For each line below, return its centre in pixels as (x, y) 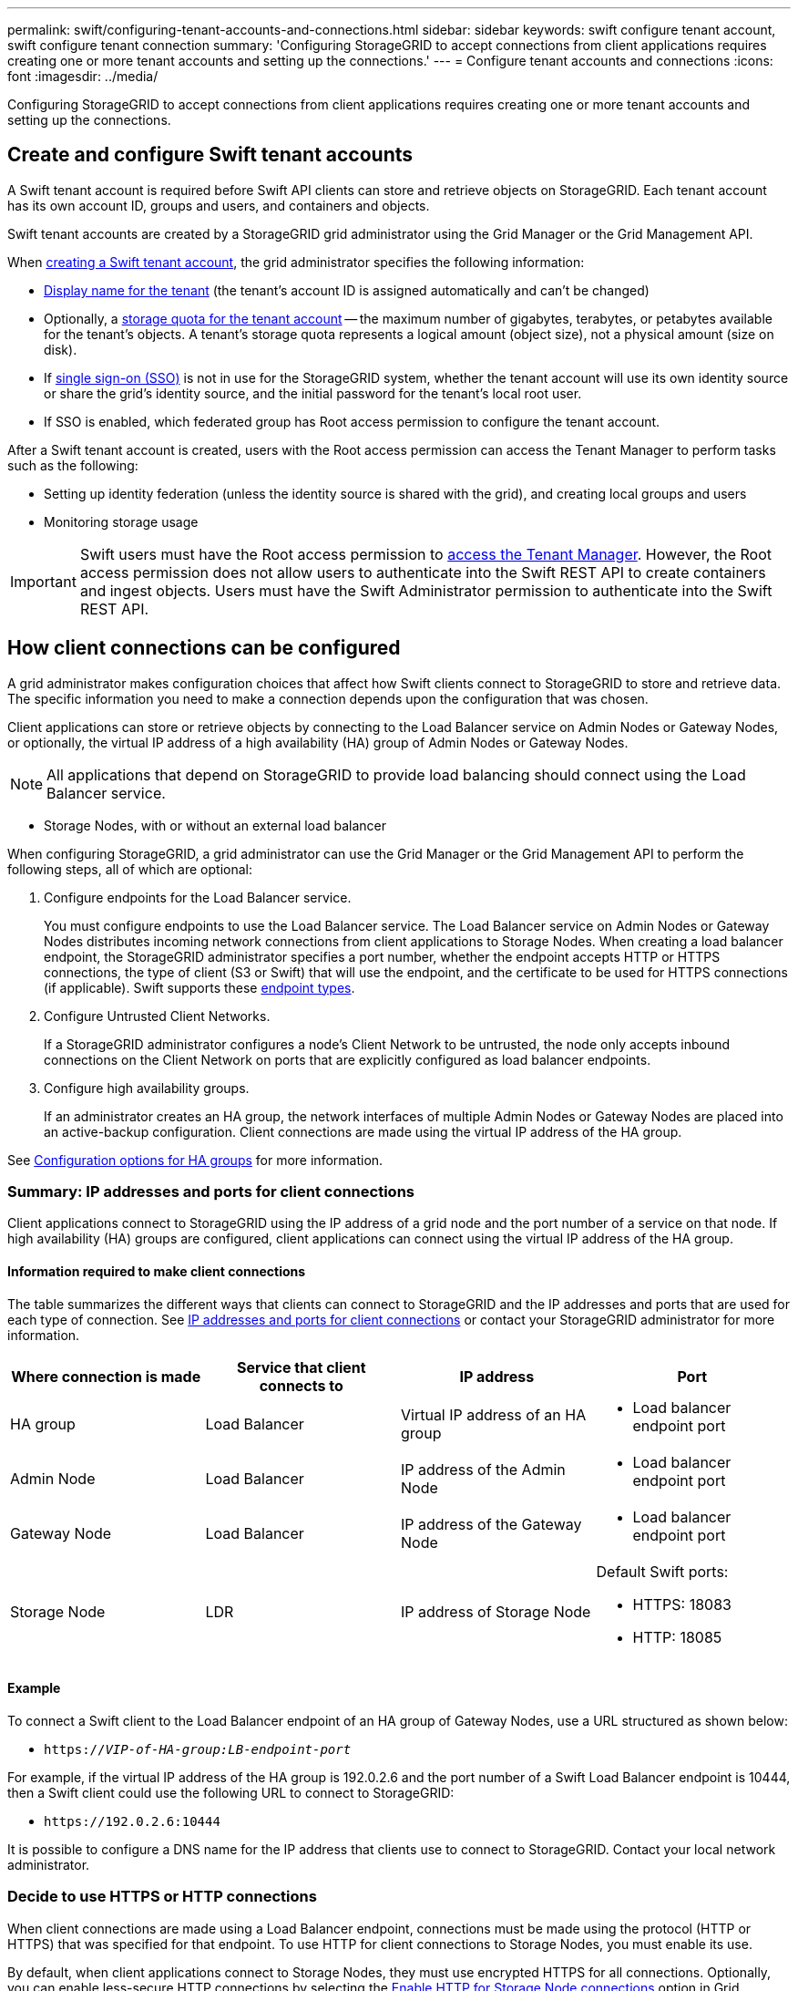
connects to (301, 1385)
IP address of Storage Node (496, 1611)
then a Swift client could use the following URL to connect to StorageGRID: (231, 1792)
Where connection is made (106, 1376)
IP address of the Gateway (491, 1524)
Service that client (301, 1367)
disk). (61, 349)
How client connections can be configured (204, 648)
